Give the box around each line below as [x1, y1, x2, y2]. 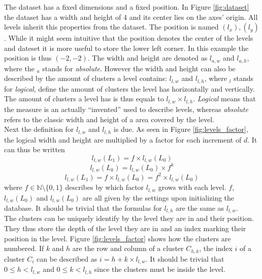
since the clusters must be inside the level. [94, 264, 225, 274]
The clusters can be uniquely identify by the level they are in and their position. [4, 213, 254, 224]
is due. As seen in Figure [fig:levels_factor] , [113, 124, 248, 134]
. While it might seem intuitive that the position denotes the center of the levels [4, 33, 253, 43]
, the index [199, 243, 233, 254]
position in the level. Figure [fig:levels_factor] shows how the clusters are [4, 233, 231, 243]
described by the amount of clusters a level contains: [4, 73, 167, 83]
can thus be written [4, 144, 65, 155]
